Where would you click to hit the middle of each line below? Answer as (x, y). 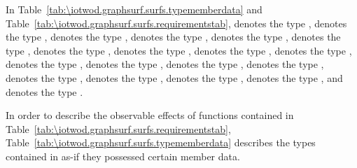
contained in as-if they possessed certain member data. (123, 156)
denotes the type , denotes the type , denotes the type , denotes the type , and (174, 77)
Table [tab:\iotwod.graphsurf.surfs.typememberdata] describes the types (161, 142)
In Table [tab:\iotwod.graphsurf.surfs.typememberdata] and (134, 9)
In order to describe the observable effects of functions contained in (150, 115)
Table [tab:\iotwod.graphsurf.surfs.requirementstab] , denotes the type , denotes (176, 23)
